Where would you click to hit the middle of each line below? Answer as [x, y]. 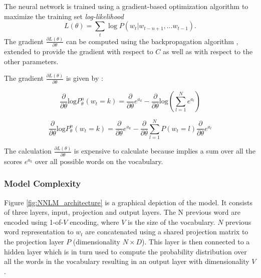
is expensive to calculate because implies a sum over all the [165, 151]
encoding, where [94, 222]
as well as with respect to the [208, 51]
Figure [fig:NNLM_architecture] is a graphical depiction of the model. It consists [128, 202]
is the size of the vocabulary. [172, 222]
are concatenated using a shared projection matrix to [167, 232]
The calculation [28, 151]
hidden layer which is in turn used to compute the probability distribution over [125, 251]
